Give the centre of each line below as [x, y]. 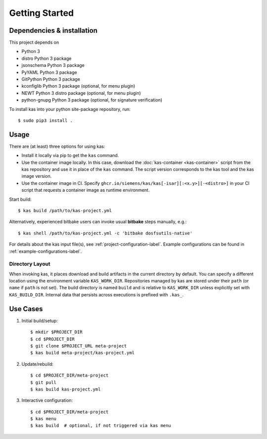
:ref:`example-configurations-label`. [45, 251]
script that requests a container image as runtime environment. [86, 190]
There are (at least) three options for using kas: [57, 146]
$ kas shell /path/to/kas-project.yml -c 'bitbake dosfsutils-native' [105, 233]
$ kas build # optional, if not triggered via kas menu [101, 426]
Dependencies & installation [53, 30]
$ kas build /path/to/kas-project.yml [65, 211]
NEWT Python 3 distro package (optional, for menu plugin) [81, 93]
